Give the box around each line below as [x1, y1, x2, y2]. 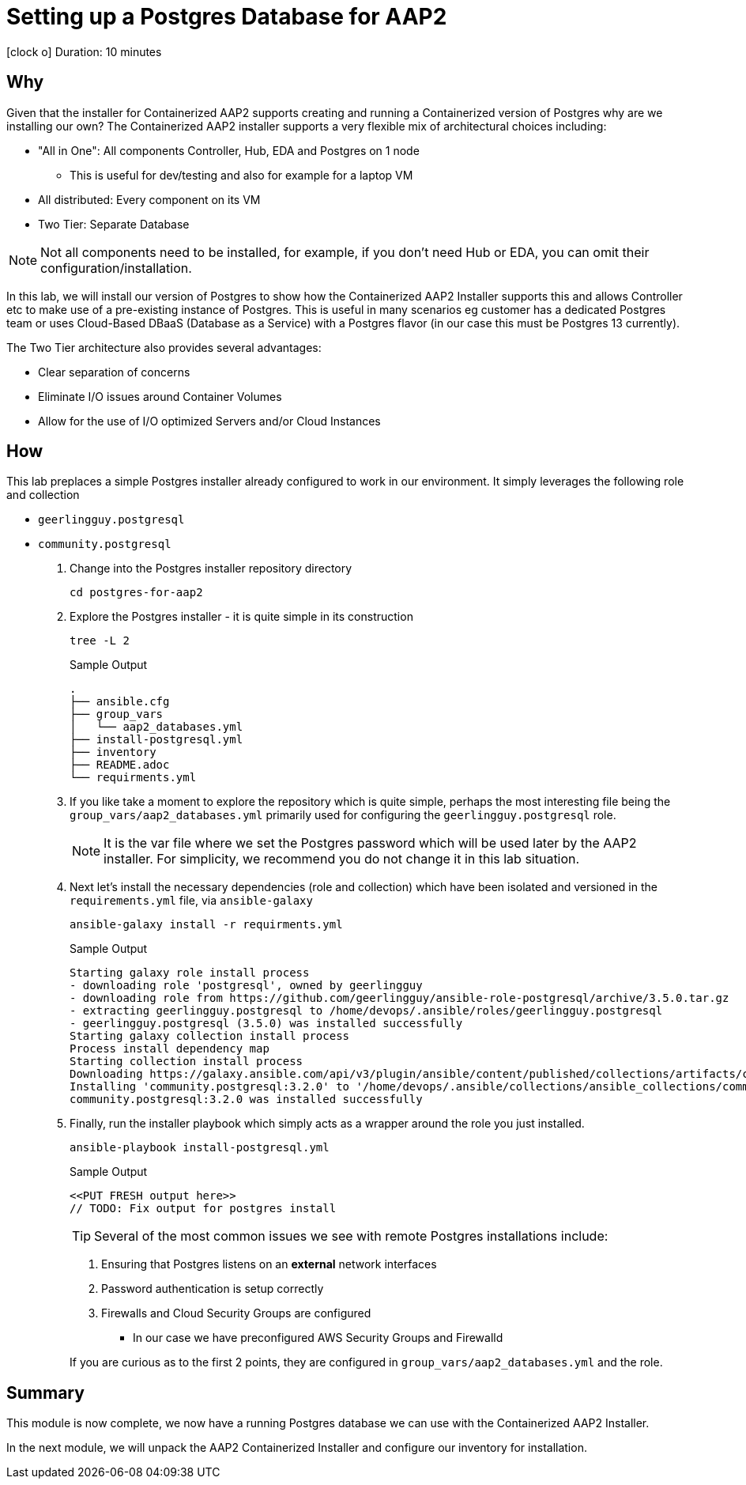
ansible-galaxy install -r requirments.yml [70, 918, 343, 931]
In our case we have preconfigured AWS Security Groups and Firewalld [133, 1331, 503, 1345]
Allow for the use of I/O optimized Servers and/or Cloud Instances [38, 414, 381, 428]
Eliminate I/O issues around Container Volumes [38, 389, 282, 403]
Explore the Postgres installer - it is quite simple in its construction [70, 610, 413, 624]
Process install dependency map [70, 1042, 269, 1056]
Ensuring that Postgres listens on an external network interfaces [101, 1257, 437, 1272]
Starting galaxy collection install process [70, 1030, 350, 1043]
